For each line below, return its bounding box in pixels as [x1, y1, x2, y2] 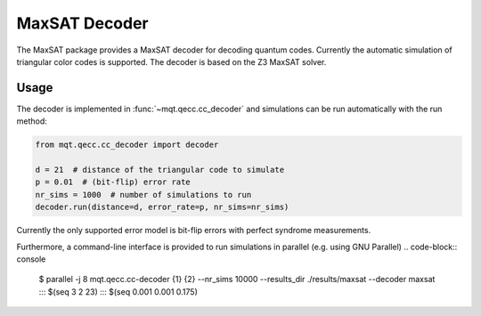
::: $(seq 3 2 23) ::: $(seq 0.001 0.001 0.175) [38, 286, 198, 297]
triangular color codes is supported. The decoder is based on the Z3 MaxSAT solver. [16, 56, 327, 67]
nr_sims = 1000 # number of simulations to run [35, 190, 252, 199]
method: [16, 116, 48, 126]
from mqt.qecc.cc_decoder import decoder [35, 140, 219, 150]
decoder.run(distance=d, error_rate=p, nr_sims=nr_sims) [35, 202, 289, 213]
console [16, 254, 46, 264]
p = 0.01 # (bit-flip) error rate [35, 177, 191, 187]
